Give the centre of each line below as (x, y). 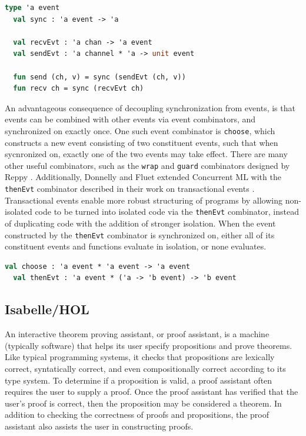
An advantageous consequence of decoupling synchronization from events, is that (150, 107)
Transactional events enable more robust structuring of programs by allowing (144, 200)
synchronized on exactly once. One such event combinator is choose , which (140, 130)
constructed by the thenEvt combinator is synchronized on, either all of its (140, 234)
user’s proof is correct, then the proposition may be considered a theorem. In (143, 403)
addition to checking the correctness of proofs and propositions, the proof (137, 415)
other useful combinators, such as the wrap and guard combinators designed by (147, 165)
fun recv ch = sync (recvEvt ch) (79, 89)
